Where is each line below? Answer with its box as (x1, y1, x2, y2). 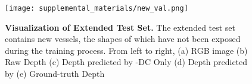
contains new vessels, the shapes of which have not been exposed (5, 33, 241, 45)
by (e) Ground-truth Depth (5, 67, 105, 80)
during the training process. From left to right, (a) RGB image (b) (5, 44, 248, 56)
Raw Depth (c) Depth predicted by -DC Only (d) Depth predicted (5, 56, 248, 68)
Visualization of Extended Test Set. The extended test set (5, 21, 236, 33)
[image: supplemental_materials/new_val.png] (5, 4, 188, 12)
